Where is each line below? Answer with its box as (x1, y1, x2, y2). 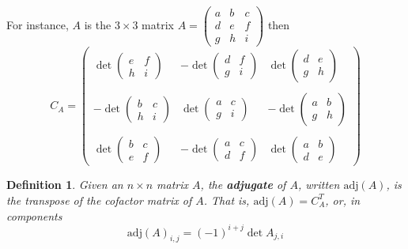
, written (297, 176, 340, 193)
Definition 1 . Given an (6, 176, 123, 193)
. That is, (203, 191, 250, 208)
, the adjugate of (200, 176, 286, 193)
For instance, (6, 17, 69, 33)
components (6, 207, 62, 224)
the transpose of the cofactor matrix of (6, 191, 192, 208)
